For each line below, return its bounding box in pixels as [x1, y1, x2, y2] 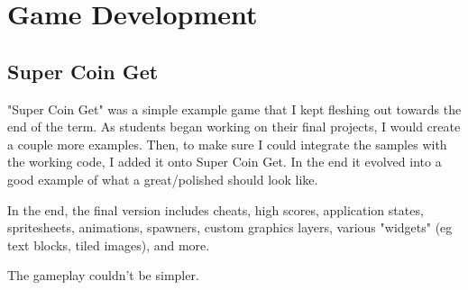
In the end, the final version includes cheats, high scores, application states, [7, 200, 424, 219]
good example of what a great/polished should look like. [7, 169, 318, 188]
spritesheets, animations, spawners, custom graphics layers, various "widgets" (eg [7, 218, 453, 237]
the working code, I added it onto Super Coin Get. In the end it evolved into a [7, 152, 442, 171]
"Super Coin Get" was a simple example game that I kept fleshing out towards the [7, 99, 462, 118]
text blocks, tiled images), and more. [7, 235, 210, 254]
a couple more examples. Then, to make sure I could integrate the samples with [7, 134, 447, 153]
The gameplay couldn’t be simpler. [7, 266, 199, 285]
